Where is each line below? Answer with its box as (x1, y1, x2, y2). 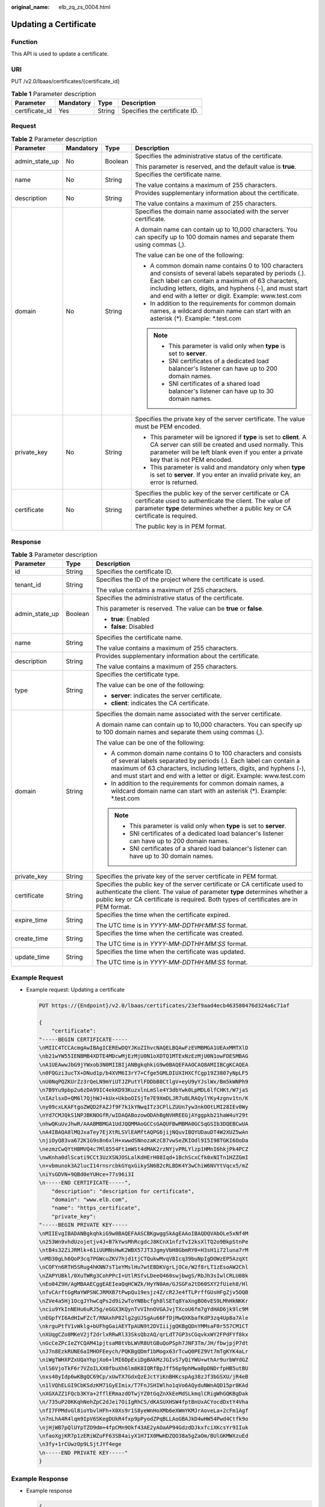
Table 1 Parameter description (11, 89, 96, 98)
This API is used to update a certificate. (11, 50, 109, 57)
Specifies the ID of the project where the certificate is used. (96, 576, 265, 584)
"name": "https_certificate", (51, 1204, 141, 1212)
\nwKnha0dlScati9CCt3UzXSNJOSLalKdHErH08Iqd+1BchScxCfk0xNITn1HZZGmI (39, 1154, 249, 1161)
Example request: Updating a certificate (26, 986, 125, 993)
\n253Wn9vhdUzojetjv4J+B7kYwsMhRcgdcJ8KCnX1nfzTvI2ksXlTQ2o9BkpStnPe (39, 1238, 249, 1245)
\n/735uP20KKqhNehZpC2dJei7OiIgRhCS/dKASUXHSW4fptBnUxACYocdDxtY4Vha (39, 1398, 249, 1406)
